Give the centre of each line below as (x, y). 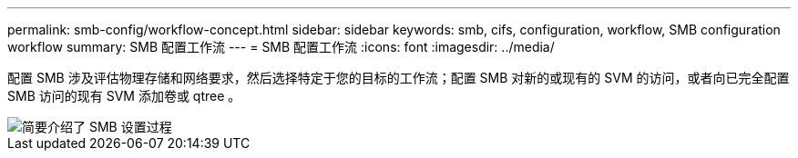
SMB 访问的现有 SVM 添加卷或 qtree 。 (124, 96)
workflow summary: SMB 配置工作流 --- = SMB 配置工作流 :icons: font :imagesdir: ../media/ (281, 47)
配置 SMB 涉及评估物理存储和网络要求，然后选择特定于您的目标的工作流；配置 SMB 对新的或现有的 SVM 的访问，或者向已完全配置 (399, 78)
